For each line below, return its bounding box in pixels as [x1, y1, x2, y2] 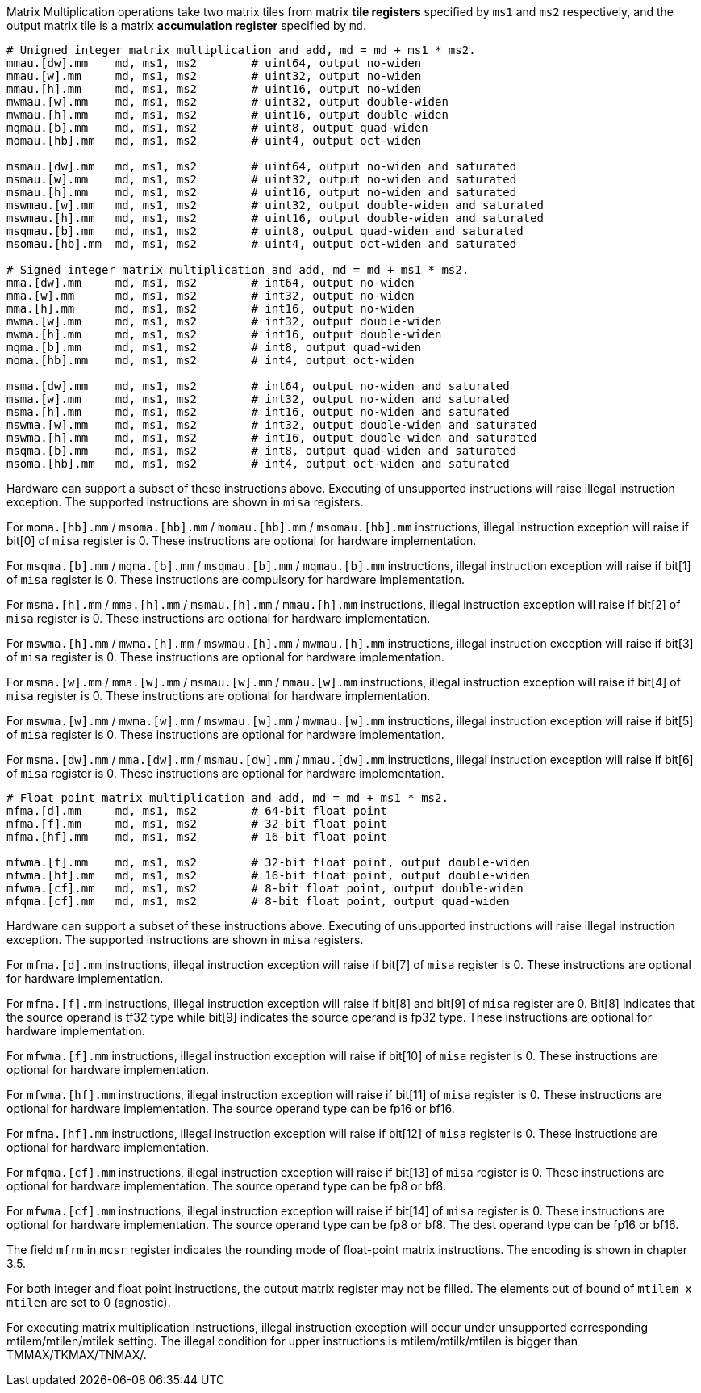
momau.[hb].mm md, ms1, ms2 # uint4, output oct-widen [6, 134, 422, 147]
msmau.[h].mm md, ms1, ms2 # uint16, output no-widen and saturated [6, 186, 517, 199]
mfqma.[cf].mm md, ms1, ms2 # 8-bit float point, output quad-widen [6, 895, 510, 908]
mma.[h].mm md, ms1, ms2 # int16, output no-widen [6, 302, 415, 315]
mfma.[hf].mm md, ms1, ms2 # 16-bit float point [6, 830, 388, 843]
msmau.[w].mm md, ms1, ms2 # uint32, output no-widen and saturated [6, 173, 517, 186]
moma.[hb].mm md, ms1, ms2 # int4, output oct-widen [6, 354, 415, 367]
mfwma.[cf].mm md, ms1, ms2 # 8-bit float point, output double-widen [6, 882, 524, 895]
